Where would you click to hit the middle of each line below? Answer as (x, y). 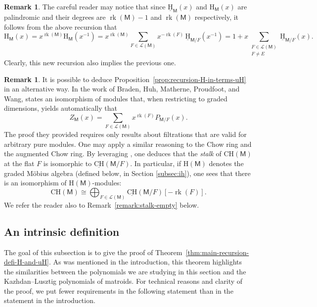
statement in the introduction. (50, 300)
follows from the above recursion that (61, 26)
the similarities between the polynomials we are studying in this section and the (125, 271)
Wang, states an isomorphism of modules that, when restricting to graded (116, 98)
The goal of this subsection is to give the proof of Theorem (93, 252)
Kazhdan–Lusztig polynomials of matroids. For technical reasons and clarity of (123, 281)
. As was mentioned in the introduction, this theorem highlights (146, 262)
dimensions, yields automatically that (61, 108)
